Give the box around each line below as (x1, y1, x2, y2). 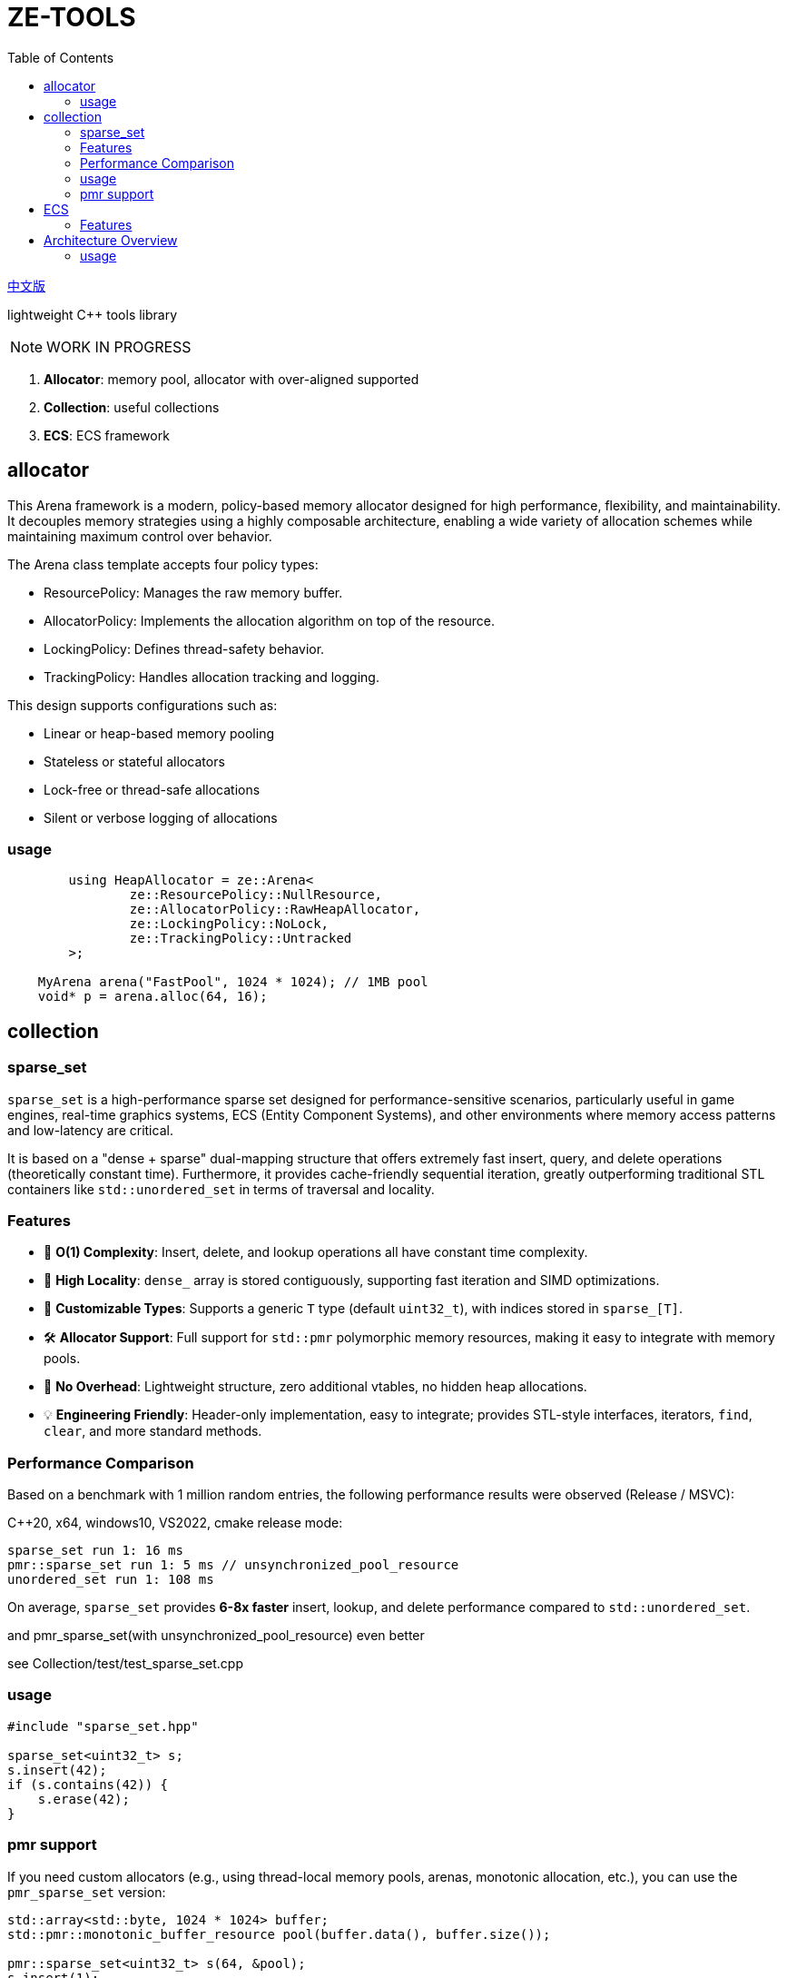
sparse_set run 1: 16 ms (7, 1543, 183, 1558)
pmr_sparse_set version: (7, 1884, 166, 1900)
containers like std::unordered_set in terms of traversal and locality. (7, 1181, 435, 1197)
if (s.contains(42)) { (7, 1776, 169, 1792)
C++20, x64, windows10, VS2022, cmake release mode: (7, 1515, 343, 1531)
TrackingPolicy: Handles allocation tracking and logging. (44, 668, 379, 685)
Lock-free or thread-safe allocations (44, 781, 261, 797)
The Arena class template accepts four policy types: (7, 556, 319, 572)
